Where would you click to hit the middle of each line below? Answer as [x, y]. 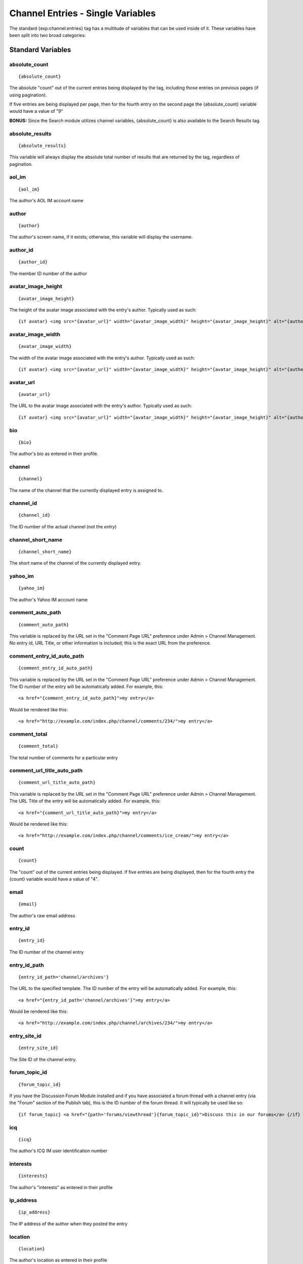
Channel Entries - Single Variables [83, 13]
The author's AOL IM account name [46, 200]
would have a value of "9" [36, 111]
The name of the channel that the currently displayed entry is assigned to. [86, 490]
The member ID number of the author [48, 274]
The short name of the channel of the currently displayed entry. [75, 563]
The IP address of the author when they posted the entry [68, 1224]
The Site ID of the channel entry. [43, 1059]
